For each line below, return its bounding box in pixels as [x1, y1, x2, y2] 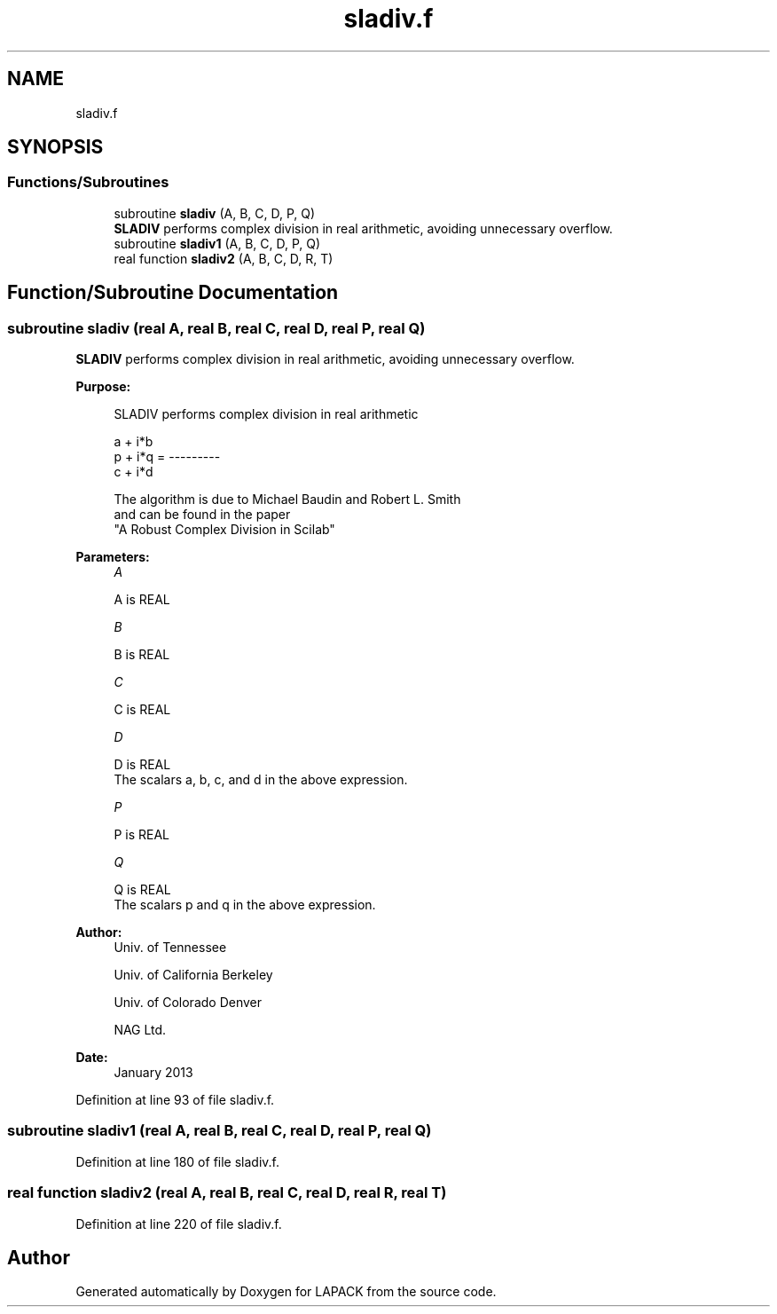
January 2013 [114, 1065, 193, 1081]
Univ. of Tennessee [114, 940, 227, 956]
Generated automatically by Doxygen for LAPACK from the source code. [75, 1284, 497, 1300]
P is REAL [114, 827, 169, 843]
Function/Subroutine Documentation [7, 281, 339, 304]
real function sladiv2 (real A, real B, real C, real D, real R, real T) [7, 1184, 447, 1202]
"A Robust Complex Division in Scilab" [114, 522, 335, 538]
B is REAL [114, 647, 170, 663]
